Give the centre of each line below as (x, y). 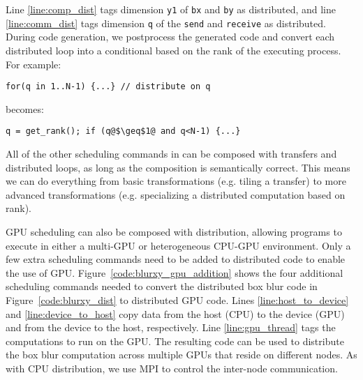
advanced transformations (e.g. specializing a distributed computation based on (176, 194)
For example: (34, 64)
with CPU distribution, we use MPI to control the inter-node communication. (172, 368)
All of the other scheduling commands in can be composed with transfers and (171, 153)
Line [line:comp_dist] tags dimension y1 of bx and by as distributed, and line (171, 9)
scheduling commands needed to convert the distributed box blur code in (162, 286)
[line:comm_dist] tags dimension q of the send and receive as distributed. (166, 23)
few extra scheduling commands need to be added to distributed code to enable (176, 259)
